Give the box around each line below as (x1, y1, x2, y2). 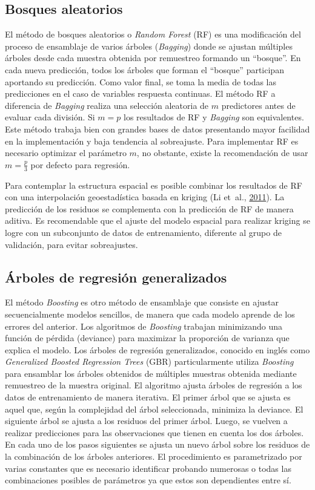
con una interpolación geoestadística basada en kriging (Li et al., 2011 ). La (5, 191, 285, 203)
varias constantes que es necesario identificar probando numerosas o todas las (5, 462, 291, 474)
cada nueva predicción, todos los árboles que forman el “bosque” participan (5, 63, 284, 76)
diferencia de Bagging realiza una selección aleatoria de (5, 99, 209, 111)
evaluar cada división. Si (5, 111, 95, 123)
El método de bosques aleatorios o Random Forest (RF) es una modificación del (5, 28, 301, 41)
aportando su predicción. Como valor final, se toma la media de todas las (5, 75, 277, 88)
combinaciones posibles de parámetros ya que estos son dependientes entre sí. (5, 474, 291, 486)
